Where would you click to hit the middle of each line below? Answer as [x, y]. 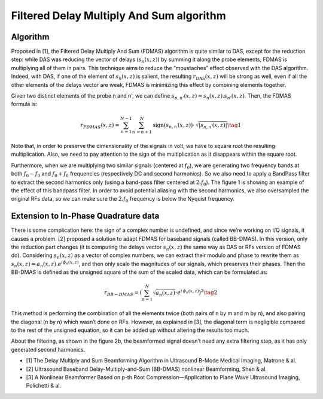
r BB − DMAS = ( [123, 294]
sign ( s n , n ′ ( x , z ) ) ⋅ [174, 126]
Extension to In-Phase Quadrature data [85, 216]
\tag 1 [234, 125]
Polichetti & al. [44, 386]
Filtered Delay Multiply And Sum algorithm [119, 16]
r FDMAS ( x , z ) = [100, 126]
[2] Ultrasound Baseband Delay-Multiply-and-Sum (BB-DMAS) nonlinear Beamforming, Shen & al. [147, 369]
